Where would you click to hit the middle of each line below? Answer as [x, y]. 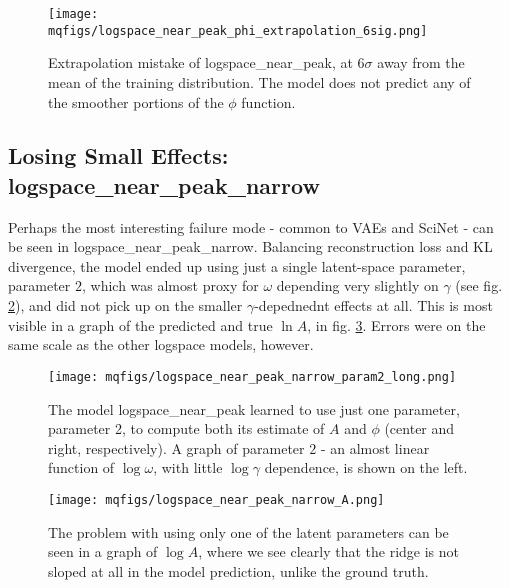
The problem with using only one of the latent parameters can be [248, 531]
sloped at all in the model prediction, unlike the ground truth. [238, 570]
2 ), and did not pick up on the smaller [125, 305]
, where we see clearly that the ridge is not [328, 551]
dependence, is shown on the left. [366, 467]
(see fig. [479, 285]
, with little [188, 467]
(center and [419, 428]
